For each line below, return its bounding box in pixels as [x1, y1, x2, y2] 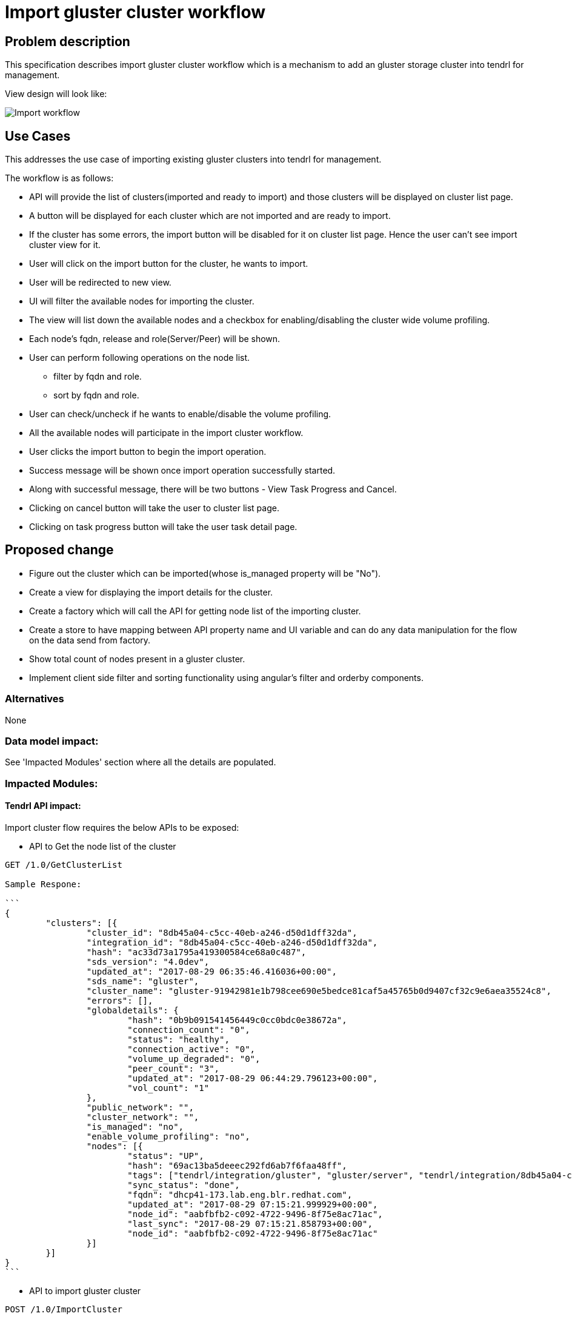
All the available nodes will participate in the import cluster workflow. [29, 428, 304, 438]
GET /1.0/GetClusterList [5, 859, 122, 870]
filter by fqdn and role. [53, 371, 142, 382]
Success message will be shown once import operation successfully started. [29, 465, 336, 476]
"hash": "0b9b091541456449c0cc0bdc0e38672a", [127, 1015, 347, 1025]
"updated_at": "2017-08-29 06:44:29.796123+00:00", [127, 1073, 378, 1083]
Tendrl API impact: [5, 800, 81, 811]
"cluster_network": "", [86, 1112, 199, 1122]
